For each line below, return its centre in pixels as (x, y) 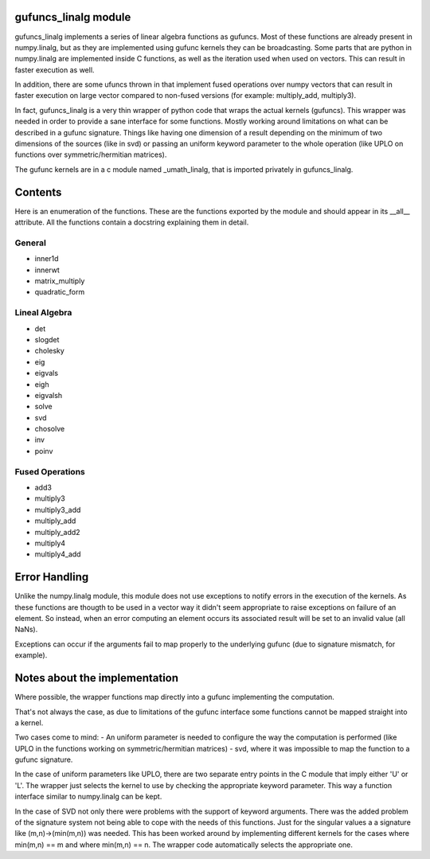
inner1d (47, 259)
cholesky (50, 351)
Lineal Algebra (43, 313)
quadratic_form (60, 292)
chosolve (50, 429)
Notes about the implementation (97, 678)
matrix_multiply (60, 281)
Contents (38, 192)
